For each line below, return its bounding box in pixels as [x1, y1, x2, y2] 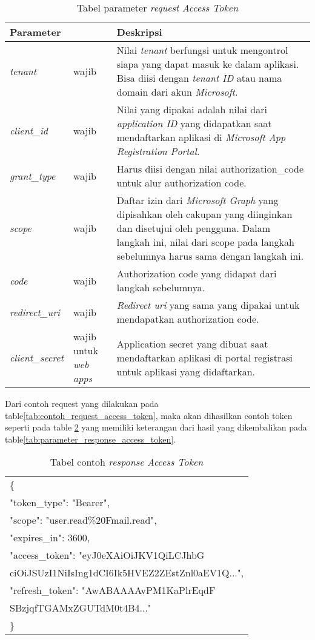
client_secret [10, 350, 64, 365]
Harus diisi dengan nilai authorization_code [116, 162, 304, 176]
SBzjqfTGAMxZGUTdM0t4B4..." [10, 601, 151, 615]
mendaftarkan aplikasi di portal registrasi [116, 350, 293, 365]
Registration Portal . [116, 144, 200, 158]
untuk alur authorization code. [116, 176, 247, 190]
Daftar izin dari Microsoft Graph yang [116, 193, 279, 207]
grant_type [10, 168, 56, 183]
